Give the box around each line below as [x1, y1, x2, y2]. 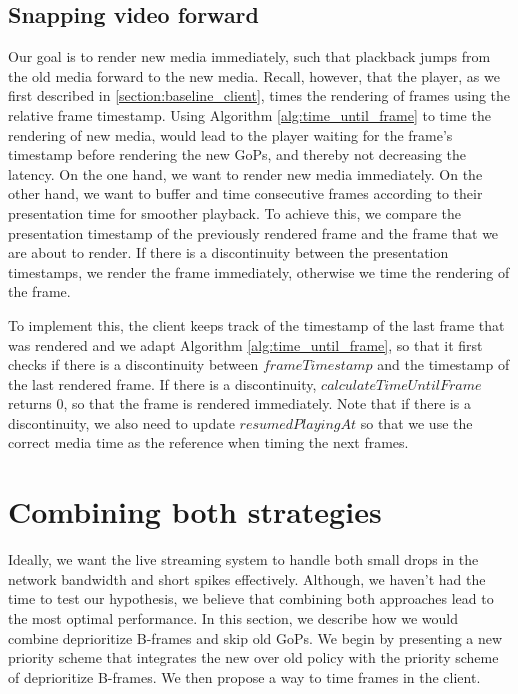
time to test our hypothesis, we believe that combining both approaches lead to [8, 588, 494, 609]
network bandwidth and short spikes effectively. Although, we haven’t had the [8, 568, 486, 589]
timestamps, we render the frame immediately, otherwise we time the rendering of [8, 261, 510, 282]
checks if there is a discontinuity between [8, 354, 259, 375]
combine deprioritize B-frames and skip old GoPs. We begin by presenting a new [8, 627, 503, 648]
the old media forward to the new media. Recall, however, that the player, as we [8, 65, 500, 86]
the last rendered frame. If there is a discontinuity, [8, 373, 317, 394]
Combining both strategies [8, 491, 382, 532]
